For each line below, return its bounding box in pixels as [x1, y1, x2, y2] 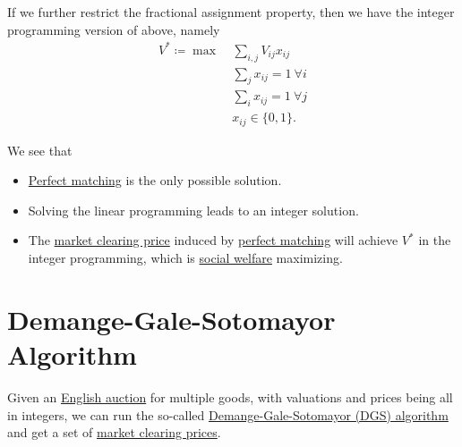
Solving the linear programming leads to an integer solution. [28, 200, 359, 219]
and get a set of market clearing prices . [7, 423, 221, 442]
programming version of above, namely [7, 20, 220, 38]
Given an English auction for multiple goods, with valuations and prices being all [7, 387, 453, 406]
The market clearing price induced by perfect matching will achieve [28, 231, 398, 249]
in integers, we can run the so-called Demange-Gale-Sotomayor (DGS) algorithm [7, 405, 449, 424]
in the [418, 231, 451, 249]
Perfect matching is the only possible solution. [28, 171, 282, 190]
